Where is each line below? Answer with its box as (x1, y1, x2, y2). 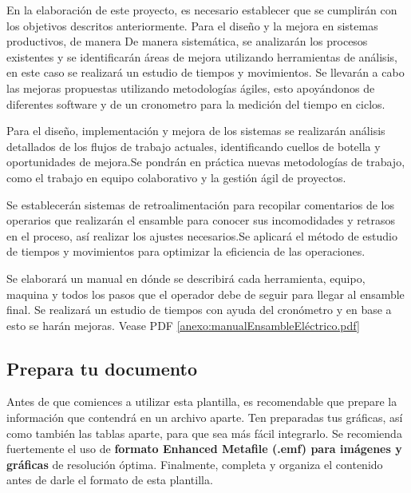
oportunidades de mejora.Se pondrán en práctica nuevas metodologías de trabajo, (6, 153, 405, 170)
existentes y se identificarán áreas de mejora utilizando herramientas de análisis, (6, 48, 397, 65)
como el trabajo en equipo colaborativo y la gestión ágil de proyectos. (6, 169, 346, 185)
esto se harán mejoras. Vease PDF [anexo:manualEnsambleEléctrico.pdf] (6, 316, 360, 333)
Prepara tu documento (6, 356, 197, 380)
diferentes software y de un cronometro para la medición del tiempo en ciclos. (6, 95, 385, 112)
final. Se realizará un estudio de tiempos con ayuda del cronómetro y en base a (6, 301, 392, 318)
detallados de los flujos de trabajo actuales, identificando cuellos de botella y (6, 137, 381, 154)
